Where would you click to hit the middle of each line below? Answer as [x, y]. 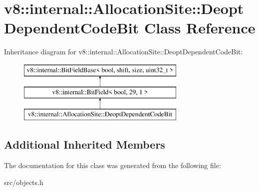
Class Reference [200, 28]
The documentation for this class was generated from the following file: [113, 165]
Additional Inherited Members [85, 144]
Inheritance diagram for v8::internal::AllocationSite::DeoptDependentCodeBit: [124, 52]
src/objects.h [24, 182]
